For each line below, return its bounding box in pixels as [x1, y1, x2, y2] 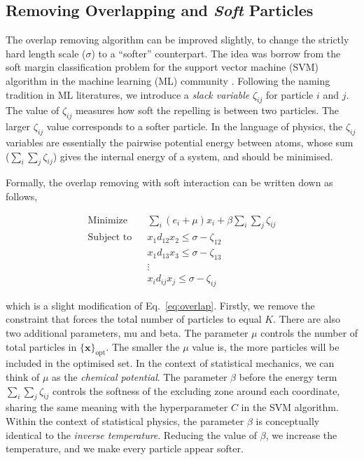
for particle [265, 87, 314, 102]
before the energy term [239, 370, 337, 384]
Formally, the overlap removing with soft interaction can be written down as [6, 175, 333, 190]
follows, [6, 188, 38, 203]
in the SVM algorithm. [241, 400, 339, 414]
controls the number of [260, 326, 358, 340]
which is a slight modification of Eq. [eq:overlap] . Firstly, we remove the [6, 298, 315, 312]
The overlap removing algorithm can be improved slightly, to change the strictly [6, 32, 349, 47]
